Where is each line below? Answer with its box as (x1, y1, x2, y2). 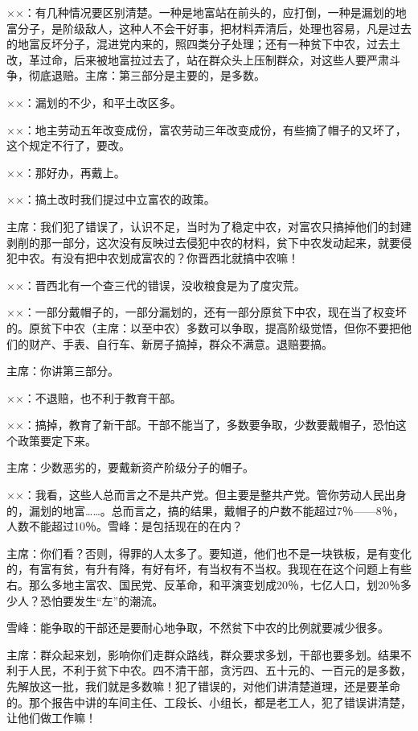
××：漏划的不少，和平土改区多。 (6, 93, 182, 110)
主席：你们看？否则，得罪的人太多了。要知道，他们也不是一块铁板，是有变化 (6, 544, 412, 561)
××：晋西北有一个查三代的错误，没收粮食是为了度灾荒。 (6, 276, 305, 293)
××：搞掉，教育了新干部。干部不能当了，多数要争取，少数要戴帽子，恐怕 (6, 416, 395, 433)
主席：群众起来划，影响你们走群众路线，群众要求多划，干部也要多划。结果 (6, 646, 400, 663)
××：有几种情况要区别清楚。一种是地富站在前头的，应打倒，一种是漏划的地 (6, 4, 407, 20)
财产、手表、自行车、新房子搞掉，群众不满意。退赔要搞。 (28, 335, 333, 352)
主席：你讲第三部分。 (6, 362, 119, 379)
